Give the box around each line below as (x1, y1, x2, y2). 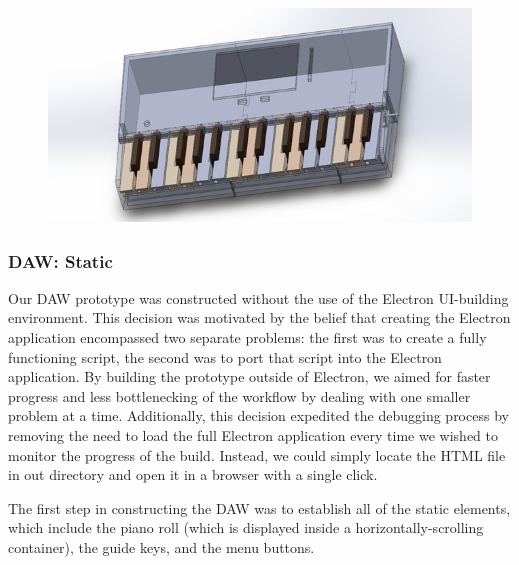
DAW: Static (8, 248, 113, 273)
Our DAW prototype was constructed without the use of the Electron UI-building (8, 287, 509, 308)
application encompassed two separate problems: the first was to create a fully (8, 327, 487, 348)
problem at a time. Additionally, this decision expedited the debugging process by (8, 405, 509, 426)
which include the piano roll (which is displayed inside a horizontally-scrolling (8, 517, 484, 538)
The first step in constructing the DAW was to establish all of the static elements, (8, 497, 511, 518)
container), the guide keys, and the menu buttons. (8, 536, 315, 557)
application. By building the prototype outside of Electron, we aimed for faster (8, 366, 491, 387)
